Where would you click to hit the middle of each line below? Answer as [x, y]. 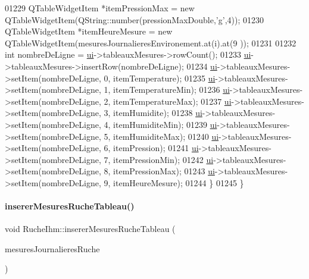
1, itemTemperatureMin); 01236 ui [167, 90]
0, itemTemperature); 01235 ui [160, 78]
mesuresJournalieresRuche [52, 248]
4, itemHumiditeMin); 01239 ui [160, 124]
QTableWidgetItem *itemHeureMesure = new [89, 31]
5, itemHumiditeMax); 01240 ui [161, 136]
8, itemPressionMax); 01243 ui [159, 171]
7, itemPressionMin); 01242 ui [159, 159]
